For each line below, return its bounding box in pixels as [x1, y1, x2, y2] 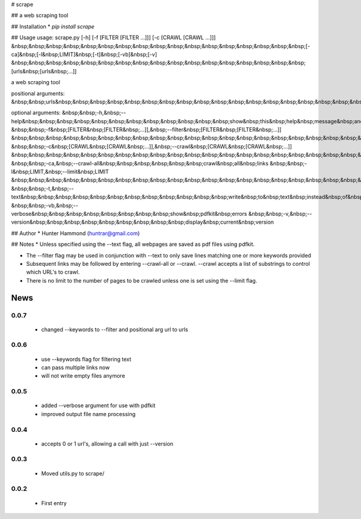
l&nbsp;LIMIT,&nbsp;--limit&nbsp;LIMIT [11, 168, 110, 176]
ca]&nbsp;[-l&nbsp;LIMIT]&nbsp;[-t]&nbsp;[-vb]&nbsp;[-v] [11, 51, 158, 58]
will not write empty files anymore [41, 372, 126, 379]
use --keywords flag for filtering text [41, 355, 132, 363]
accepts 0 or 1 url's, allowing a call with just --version [41, 440, 174, 447]
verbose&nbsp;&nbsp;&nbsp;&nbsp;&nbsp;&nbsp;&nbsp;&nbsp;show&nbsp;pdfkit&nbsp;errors [11, 210, 247, 217]
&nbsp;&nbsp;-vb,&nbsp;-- [11, 201, 79, 209]
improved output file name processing [41, 410, 136, 417]
